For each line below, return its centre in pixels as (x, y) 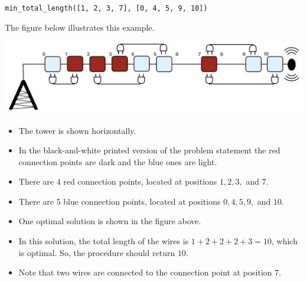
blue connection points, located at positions (142, 201)
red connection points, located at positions (140, 181)
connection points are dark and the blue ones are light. (118, 161)
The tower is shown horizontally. (77, 130)
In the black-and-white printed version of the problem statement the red (149, 150)
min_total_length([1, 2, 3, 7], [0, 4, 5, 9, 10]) (106, 8)
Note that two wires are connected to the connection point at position (145, 272)
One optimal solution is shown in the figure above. (110, 221)
